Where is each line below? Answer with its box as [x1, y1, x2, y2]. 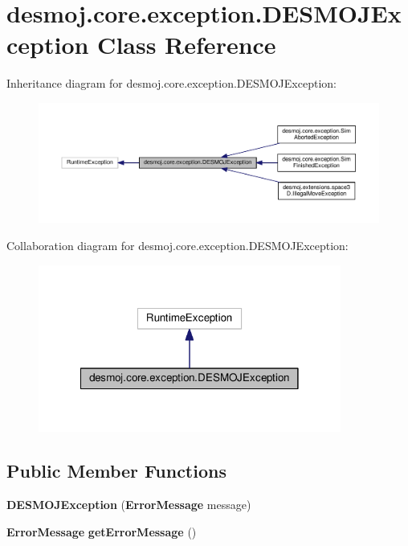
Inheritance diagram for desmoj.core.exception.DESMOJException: [6, 75, 337, 92]
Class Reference [97, 28, 276, 61]
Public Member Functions [6, 458, 226, 483]
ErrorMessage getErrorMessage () [6, 523, 197, 540]
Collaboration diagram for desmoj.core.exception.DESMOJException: [6, 236, 349, 253]
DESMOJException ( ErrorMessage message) [6, 496, 251, 513]
